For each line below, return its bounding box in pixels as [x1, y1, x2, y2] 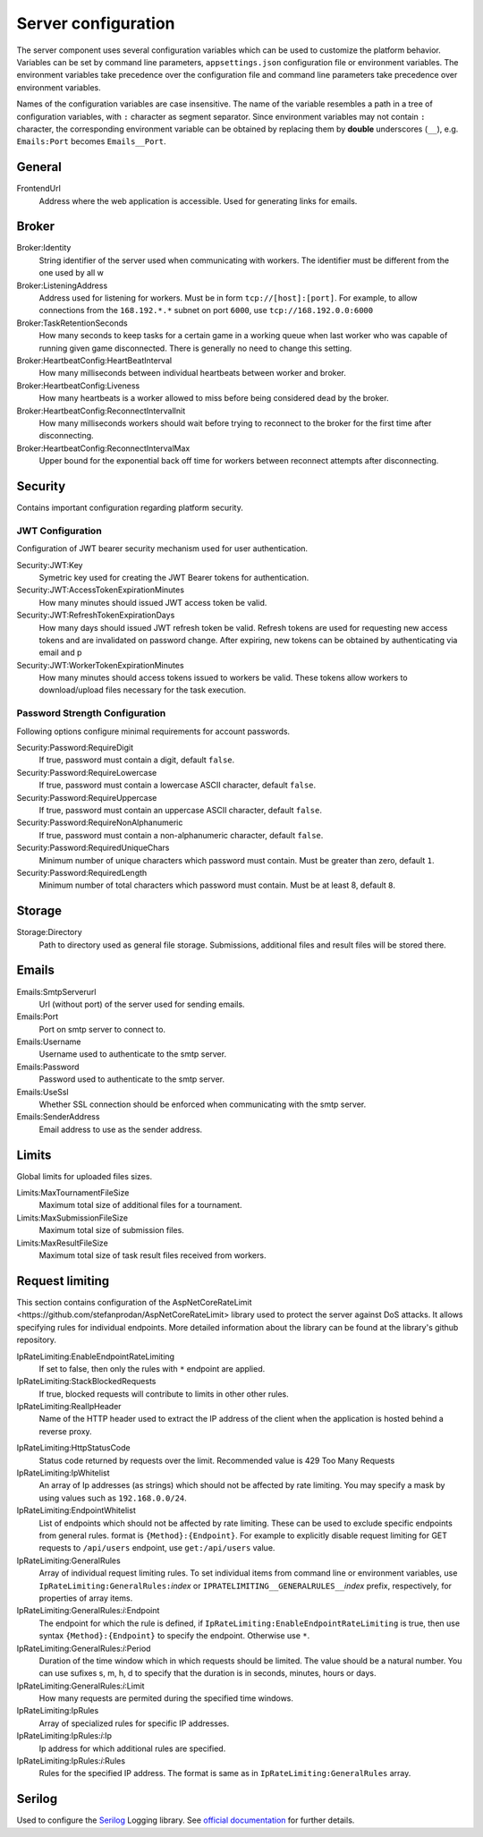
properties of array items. [38, 1593, 133, 1603]
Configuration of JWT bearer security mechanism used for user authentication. [16, 543, 309, 554]
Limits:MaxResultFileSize [16, 1237, 109, 1248]
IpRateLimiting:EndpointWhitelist [16, 1505, 136, 1516]
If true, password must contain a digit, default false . [38, 754, 235, 765]
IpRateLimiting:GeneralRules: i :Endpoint [16, 1605, 160, 1616]
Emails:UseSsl [16, 1086, 69, 1097]
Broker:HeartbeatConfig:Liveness [16, 380, 140, 391]
